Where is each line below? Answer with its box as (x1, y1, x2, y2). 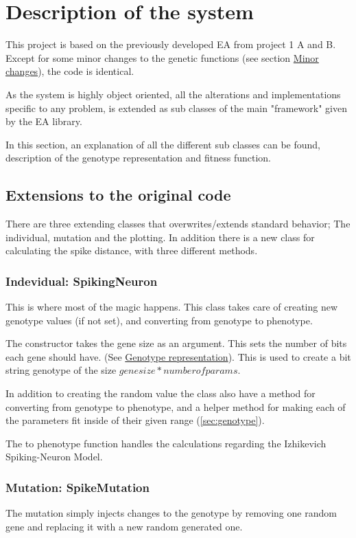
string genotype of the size (5, 363, 117, 377)
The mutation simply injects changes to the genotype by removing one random (5, 506, 337, 520)
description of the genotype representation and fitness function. (5, 150, 272, 165)
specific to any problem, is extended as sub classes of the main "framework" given (5, 100, 347, 115)
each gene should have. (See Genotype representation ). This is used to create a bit (5, 349, 351, 363)
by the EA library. (5, 114, 82, 128)
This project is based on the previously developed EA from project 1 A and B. (5, 37, 336, 52)
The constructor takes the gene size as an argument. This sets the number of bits (5, 336, 347, 350)
